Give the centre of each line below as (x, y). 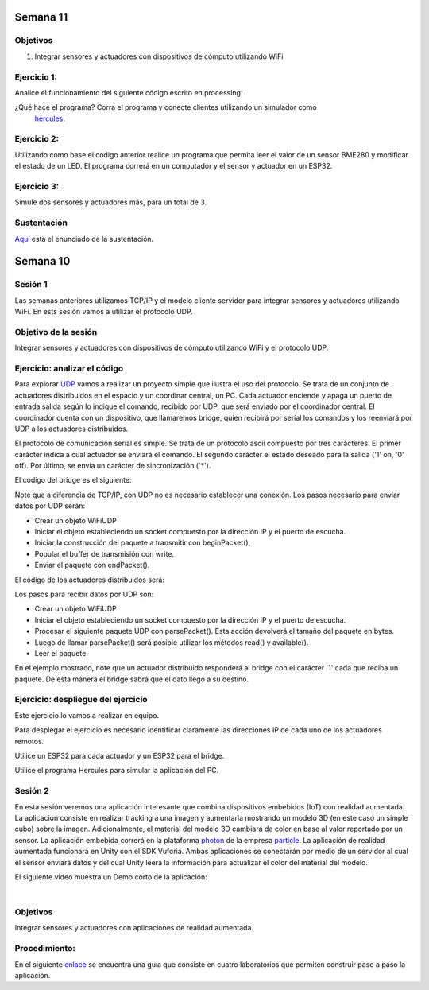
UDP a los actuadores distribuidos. (71, 429)
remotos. (29, 741)
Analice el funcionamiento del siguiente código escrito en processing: (129, 92)
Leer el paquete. (62, 653)
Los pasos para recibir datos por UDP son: (84, 594)
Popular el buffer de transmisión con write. (104, 553)
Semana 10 (43, 261)
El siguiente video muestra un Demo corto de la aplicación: (111, 877)
